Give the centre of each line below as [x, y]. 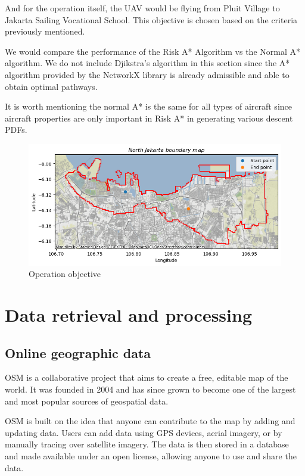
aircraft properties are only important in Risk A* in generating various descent [149, 118]
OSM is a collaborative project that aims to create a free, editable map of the [147, 377]
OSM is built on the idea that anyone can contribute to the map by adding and [150, 421]
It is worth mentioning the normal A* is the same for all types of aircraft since [148, 106]
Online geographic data [78, 352]
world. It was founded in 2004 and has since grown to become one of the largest [150, 389]
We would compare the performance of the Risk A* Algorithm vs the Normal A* [152, 51]
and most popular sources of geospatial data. [87, 401]
